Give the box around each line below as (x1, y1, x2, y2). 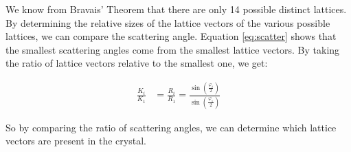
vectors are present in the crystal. (5, 133, 146, 148)
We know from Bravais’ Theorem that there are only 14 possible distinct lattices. (5, 2, 347, 16)
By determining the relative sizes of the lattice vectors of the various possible (5, 15, 330, 30)
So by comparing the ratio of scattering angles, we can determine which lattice (5, 120, 337, 134)
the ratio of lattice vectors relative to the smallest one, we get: (5, 56, 268, 70)
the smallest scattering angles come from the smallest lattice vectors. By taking (5, 42, 340, 56)
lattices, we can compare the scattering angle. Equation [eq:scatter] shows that (5, 29, 337, 43)
